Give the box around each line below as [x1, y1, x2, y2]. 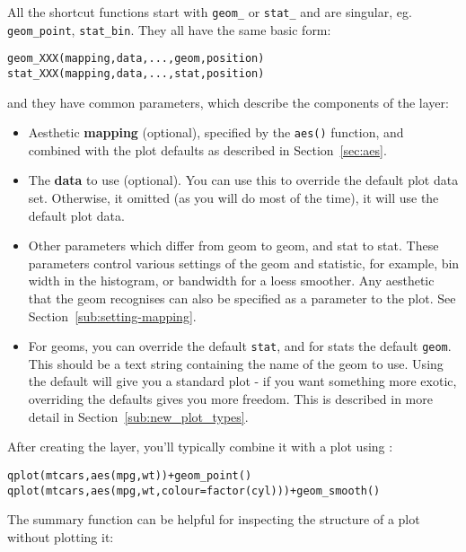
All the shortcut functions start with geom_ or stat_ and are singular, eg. [7, 3, 412, 21]
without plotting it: [7, 527, 114, 546]
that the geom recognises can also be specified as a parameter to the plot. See [28, 289, 456, 308]
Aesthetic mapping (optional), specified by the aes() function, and [28, 123, 404, 142]
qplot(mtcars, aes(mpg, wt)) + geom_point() [7, 469, 252, 482]
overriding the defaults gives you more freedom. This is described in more [28, 390, 433, 408]
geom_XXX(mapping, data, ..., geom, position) [7, 52, 265, 66]
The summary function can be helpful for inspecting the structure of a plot [7, 510, 420, 529]
